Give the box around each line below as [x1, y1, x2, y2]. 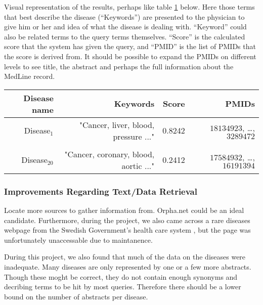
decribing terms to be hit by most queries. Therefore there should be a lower [4, 281, 241, 292]
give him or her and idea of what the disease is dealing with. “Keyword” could [4, 21, 247, 32]
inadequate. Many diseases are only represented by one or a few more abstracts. [4, 261, 251, 272]
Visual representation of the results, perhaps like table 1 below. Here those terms [4, 2, 255, 12]
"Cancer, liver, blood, [79, 118, 155, 130]
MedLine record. [4, 71, 55, 81]
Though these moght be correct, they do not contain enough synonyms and [4, 271, 238, 282]
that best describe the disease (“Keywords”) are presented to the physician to [4, 11, 245, 22]
